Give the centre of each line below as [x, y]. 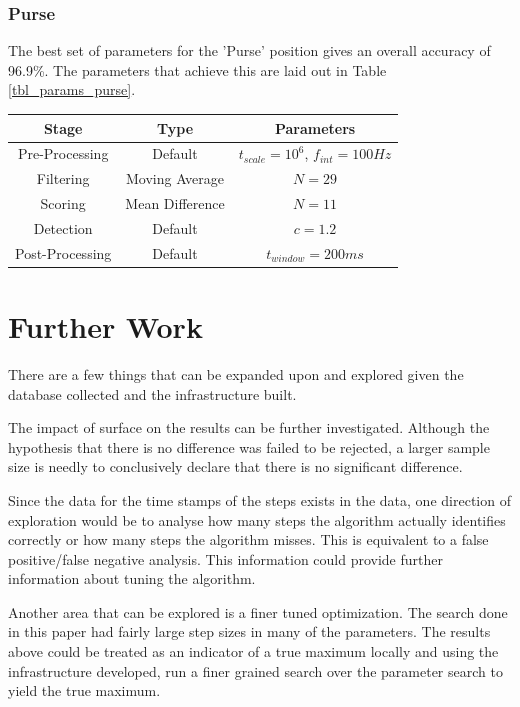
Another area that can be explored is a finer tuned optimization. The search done [258, 611]
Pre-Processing [63, 153]
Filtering [63, 178]
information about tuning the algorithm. [132, 578]
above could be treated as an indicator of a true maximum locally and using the [253, 651]
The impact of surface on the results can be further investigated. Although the [249, 427]
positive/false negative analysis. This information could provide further [225, 558]
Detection [63, 227]
